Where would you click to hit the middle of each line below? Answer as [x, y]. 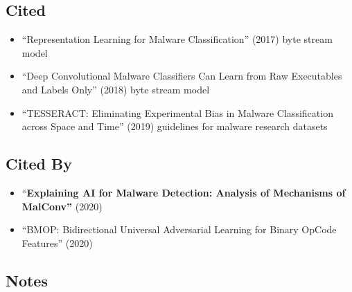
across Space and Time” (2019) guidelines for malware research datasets [175, 126]
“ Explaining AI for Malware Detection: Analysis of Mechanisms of [184, 192]
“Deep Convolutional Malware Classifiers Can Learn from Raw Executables [182, 76]
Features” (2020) [57, 243]
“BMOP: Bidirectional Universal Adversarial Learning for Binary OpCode [179, 229]
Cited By [39, 164]
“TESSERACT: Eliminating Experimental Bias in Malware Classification [177, 112]
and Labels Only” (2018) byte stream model [116, 89]
